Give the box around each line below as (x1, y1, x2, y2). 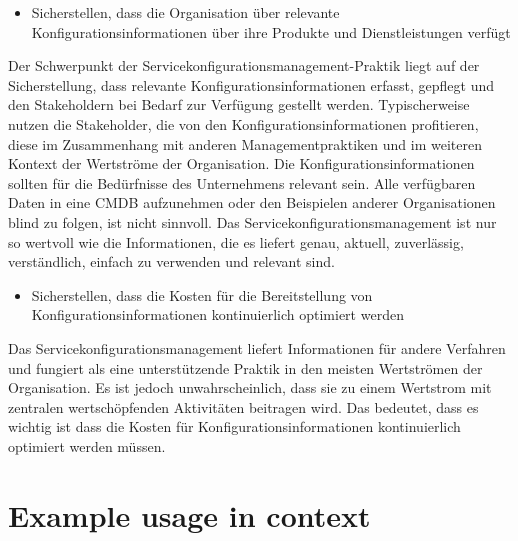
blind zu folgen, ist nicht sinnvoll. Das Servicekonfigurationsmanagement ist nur (8, 211, 497, 232)
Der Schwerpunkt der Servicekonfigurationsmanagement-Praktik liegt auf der (8, 55, 480, 76)
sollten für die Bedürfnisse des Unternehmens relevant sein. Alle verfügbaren (8, 172, 476, 193)
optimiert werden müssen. (8, 435, 166, 456)
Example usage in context (8, 494, 371, 535)
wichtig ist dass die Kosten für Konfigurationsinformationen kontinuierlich (8, 416, 461, 437)
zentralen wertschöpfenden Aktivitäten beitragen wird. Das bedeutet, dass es (8, 396, 479, 417)
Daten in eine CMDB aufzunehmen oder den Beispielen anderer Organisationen (8, 192, 496, 213)
